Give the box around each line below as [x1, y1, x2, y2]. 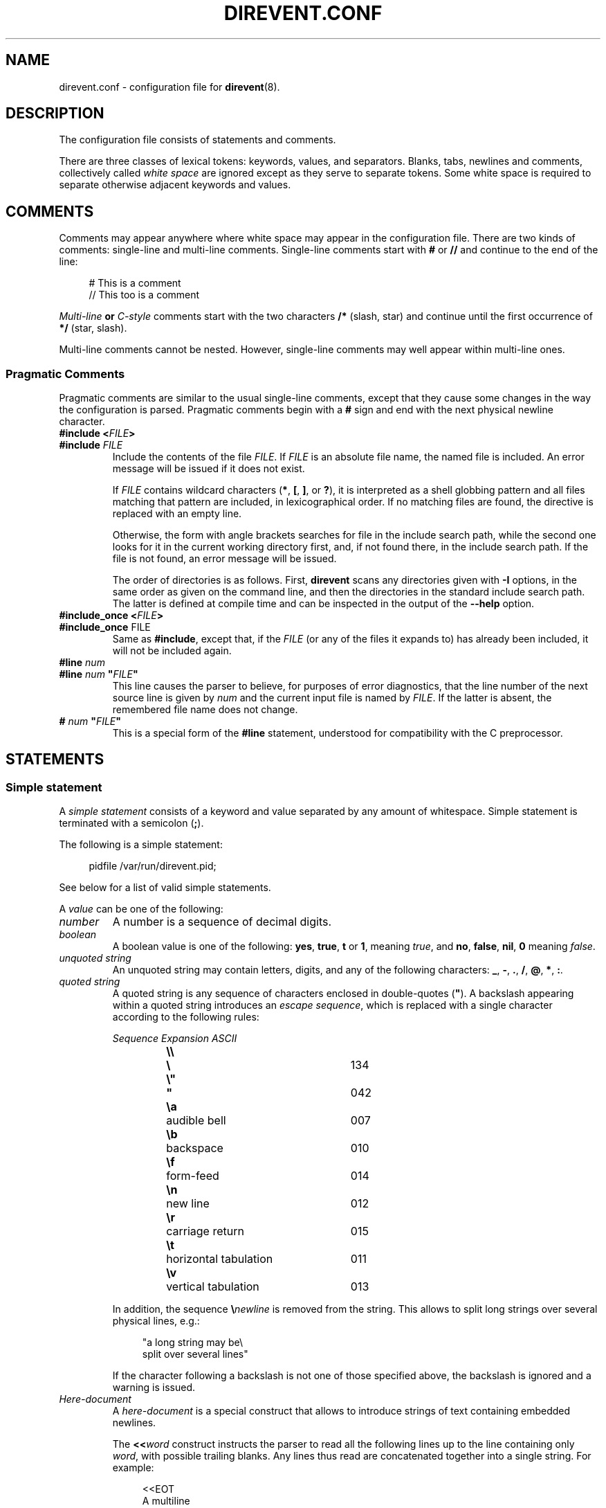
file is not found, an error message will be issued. [112, 553, 337, 565]
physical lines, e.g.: [112, 1315, 200, 1327]
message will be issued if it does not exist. [112, 463, 305, 475]
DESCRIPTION [6, 105, 104, 123]
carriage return [166, 1224, 244, 1239]
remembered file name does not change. [112, 703, 298, 716]
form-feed [166, 1169, 219, 1183]
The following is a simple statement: [59, 838, 223, 851]
